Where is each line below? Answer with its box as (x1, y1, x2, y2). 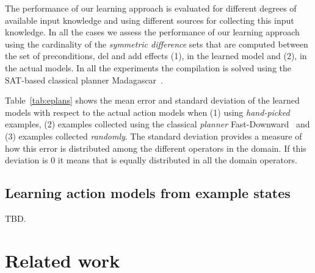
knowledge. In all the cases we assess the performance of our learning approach (5, 26, 300, 38)
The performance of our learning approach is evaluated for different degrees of (5, 2, 297, 14)
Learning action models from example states (5, 183, 291, 202)
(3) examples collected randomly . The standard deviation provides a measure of (5, 129, 302, 142)
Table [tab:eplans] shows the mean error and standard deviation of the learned (5, 94, 300, 107)
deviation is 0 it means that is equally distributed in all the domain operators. (5, 154, 297, 166)
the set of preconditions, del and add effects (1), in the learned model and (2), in (5, 49, 307, 62)
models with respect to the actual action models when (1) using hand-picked (5, 105, 290, 118)
